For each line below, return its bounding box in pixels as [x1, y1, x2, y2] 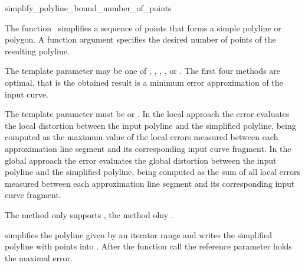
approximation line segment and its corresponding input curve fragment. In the [5, 142, 291, 154]
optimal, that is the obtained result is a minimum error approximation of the [5, 76, 283, 88]
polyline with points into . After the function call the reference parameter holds [5, 240, 292, 252]
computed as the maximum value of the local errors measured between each [5, 131, 278, 143]
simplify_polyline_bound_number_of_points [5, 2, 172, 14]
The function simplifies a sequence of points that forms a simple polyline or [5, 21, 281, 34]
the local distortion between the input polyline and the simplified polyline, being [5, 119, 296, 131]
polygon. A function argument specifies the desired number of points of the [5, 33, 276, 46]
